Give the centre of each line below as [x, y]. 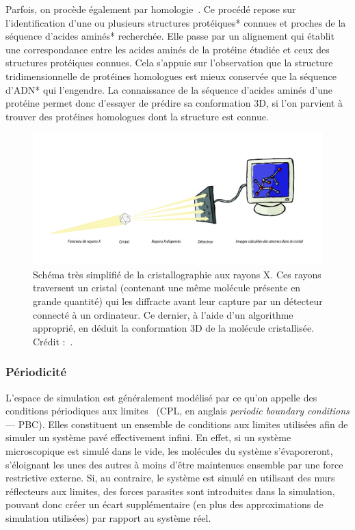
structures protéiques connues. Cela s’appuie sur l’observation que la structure [169, 63]
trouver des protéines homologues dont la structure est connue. [137, 116]
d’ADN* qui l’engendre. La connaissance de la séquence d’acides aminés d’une [169, 89]
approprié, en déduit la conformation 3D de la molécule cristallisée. [174, 328]
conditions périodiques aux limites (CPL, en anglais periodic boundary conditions [177, 411]
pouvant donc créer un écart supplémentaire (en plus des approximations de [165, 504]
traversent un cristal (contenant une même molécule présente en [167, 288]
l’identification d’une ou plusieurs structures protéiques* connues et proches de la [176, 22]
